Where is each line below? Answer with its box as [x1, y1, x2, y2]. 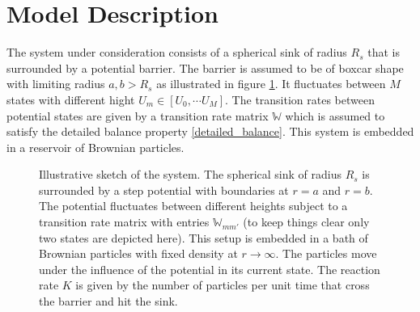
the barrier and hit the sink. [39, 293, 178, 310]
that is [367, 44, 400, 61]
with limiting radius [6, 75, 105, 92]
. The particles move [275, 245, 377, 262]
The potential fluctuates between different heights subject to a [39, 197, 348, 214]
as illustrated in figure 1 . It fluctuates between [156, 75, 386, 92]
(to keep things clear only [243, 213, 370, 230]
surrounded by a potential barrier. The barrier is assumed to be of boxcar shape [6, 59, 404, 76]
